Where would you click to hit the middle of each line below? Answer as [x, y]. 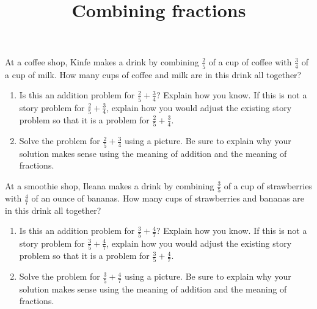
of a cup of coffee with [250, 62]
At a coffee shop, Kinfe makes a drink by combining [102, 62]
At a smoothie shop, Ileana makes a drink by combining [110, 185]
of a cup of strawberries [268, 185]
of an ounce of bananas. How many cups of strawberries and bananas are [168, 198]
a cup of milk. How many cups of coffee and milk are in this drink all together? [153, 74]
